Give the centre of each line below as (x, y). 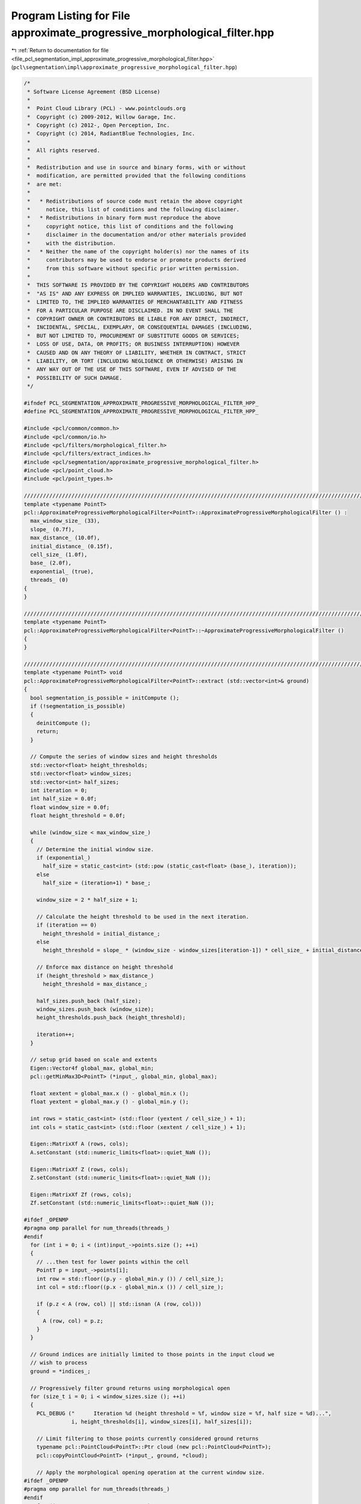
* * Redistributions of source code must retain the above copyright (135, 201)
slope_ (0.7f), (53, 529)
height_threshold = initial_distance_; (102, 933)
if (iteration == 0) (67, 925)
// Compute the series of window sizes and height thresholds (124, 757)
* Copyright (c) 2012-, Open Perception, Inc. (99, 125)
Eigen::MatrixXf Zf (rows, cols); (81, 1194)
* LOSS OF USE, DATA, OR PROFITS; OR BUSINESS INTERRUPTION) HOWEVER (134, 344)
